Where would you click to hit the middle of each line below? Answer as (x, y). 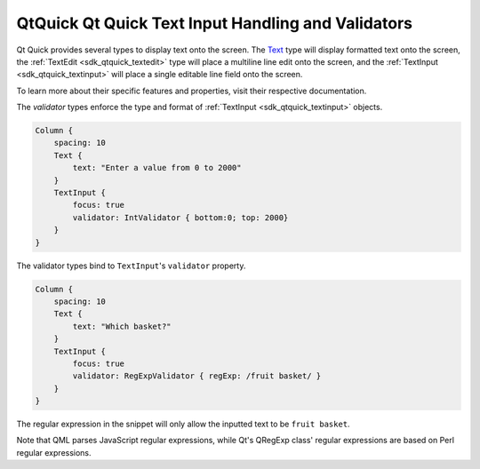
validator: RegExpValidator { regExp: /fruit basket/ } (197, 376)
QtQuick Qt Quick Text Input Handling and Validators (215, 23)
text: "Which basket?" (122, 326)
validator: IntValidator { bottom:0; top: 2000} (180, 217)
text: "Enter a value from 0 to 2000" (157, 168)
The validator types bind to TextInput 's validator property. (131, 266)
